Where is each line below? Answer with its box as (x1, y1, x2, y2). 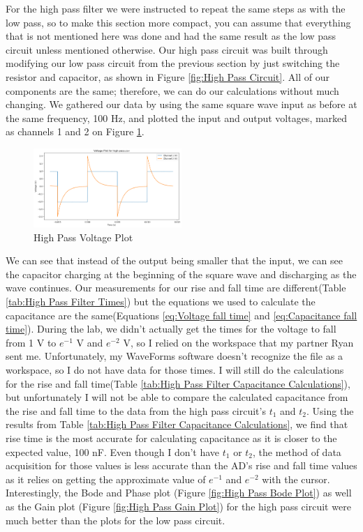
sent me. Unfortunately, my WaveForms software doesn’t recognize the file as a (6, 349, 343, 363)
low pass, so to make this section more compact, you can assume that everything (6, 15, 351, 29)
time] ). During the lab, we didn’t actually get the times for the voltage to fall (6, 321, 336, 336)
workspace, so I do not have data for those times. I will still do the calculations (6, 363, 344, 377)
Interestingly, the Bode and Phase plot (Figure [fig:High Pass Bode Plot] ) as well (6, 485, 352, 500)
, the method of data (253, 444, 341, 459)
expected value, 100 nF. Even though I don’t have (6, 444, 220, 459)
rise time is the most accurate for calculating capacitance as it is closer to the (6, 431, 337, 445)
